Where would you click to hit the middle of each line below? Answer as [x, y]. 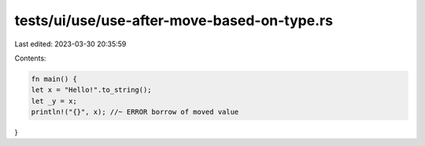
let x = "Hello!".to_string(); [92, 90]
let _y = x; [54, 101]
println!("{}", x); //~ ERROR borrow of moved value [135, 112]
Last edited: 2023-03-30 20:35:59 [70, 44]
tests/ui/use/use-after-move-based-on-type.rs [174, 20]
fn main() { [54, 79]
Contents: [30, 58]
